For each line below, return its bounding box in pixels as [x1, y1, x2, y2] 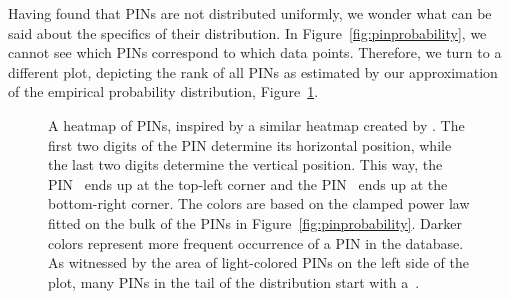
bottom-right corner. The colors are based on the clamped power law [48, 193, 470, 214]
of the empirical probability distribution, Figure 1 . [8, 81, 319, 102]
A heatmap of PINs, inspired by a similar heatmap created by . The [48, 114, 465, 135]
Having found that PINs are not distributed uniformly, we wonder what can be [8, 3, 492, 23]
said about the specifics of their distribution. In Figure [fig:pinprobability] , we [8, 22, 487, 43]
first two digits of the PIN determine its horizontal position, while [48, 134, 452, 155]
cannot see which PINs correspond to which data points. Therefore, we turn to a [8, 42, 502, 63]
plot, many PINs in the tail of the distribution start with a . [48, 271, 420, 292]
